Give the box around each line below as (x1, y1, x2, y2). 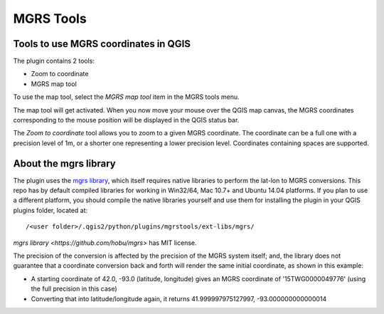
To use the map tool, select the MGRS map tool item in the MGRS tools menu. (13, 93, 240, 101)
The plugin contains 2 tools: (13, 57, 95, 66)
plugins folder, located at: (13, 206, 88, 214)
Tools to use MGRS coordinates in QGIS (13, 38, 191, 50)
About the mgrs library (13, 157, 117, 169)
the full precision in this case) (31, 285, 117, 293)
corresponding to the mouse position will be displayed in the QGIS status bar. (13, 116, 240, 125)
